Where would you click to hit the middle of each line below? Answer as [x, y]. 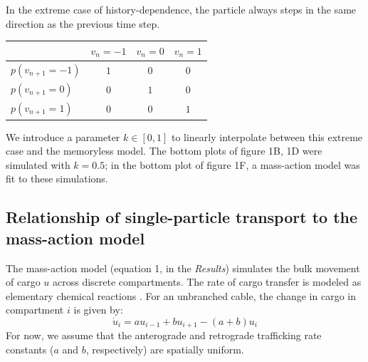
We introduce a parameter [63, 136]
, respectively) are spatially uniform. [165, 349]
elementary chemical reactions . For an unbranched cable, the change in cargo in [181, 295]
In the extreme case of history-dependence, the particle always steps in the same [181, 9]
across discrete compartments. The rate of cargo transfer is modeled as [207, 282]
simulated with [38, 164]
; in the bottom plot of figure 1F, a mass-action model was [232, 164]
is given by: [98, 310]
